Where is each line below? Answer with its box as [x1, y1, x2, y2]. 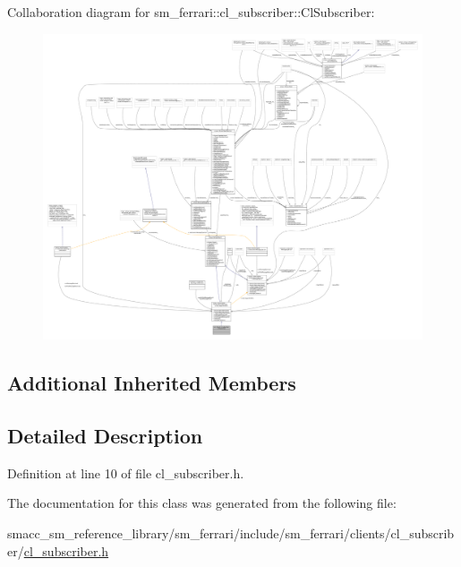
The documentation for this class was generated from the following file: [7, 494, 397, 512]
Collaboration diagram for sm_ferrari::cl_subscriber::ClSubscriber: [7, 3, 375, 21]
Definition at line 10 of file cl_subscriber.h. [7, 463, 244, 482]
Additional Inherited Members [7, 369, 296, 397]
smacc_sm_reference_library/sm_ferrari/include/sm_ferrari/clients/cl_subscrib [7, 523, 455, 542]
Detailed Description [7, 421, 203, 449]
